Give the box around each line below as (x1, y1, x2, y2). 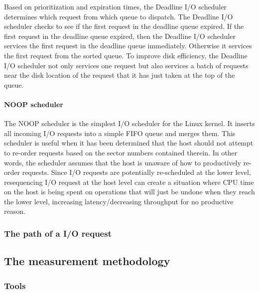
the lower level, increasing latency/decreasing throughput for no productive (4, 196, 234, 206)
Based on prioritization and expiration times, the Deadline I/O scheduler (4, 1, 227, 11)
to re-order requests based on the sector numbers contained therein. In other (4, 147, 238, 157)
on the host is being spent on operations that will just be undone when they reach (4, 186, 255, 197)
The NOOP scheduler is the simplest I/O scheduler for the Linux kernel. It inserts (4, 118, 255, 129)
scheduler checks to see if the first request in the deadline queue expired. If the (4, 21, 244, 31)
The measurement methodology (4, 253, 170, 269)
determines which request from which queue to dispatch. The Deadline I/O (4, 11, 233, 21)
